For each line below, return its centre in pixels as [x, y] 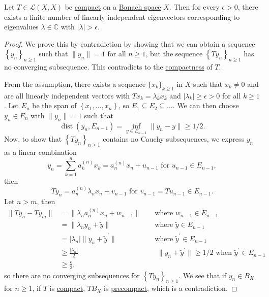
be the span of [54, 105]
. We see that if [203, 275]
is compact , [67, 288]
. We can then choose [206, 105]
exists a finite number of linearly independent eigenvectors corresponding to [122, 16]
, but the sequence [174, 54]
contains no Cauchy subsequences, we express [174, 139]
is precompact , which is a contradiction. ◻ [171, 288]
